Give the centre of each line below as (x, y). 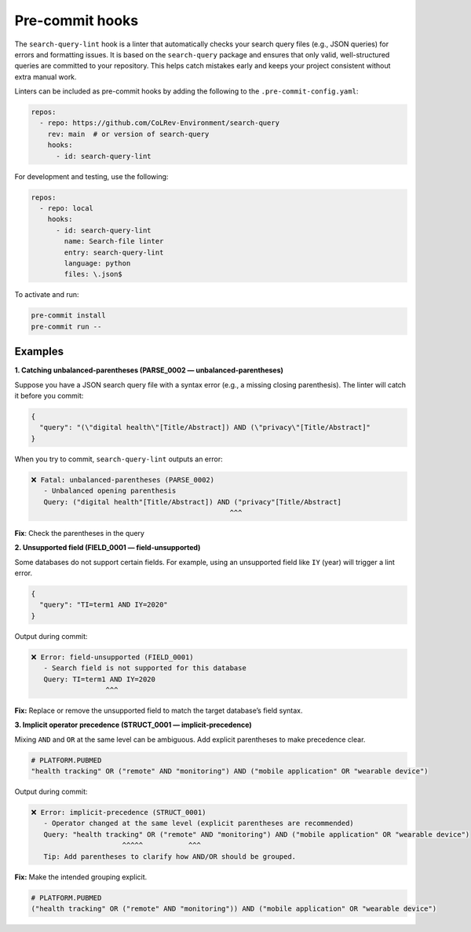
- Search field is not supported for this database (145, 668)
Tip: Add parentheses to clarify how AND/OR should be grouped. (170, 856)
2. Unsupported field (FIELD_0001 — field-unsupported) (108, 548)
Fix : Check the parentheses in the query (80, 533)
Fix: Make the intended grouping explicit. (81, 877)
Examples (39, 352)
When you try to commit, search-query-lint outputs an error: (119, 459)
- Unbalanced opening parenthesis (110, 491)
